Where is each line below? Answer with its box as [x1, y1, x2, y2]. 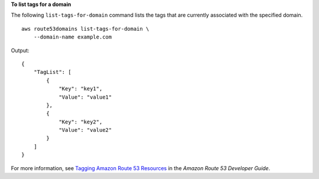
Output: [11, 47, 30, 54]
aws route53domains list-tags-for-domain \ [21, 25, 149, 32]
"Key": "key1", [58, 86, 103, 92]
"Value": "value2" [58, 127, 112, 134]
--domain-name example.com [33, 34, 112, 41]
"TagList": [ [33, 69, 71, 76]
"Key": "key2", [58, 118, 103, 125]
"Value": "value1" [58, 93, 112, 100]
